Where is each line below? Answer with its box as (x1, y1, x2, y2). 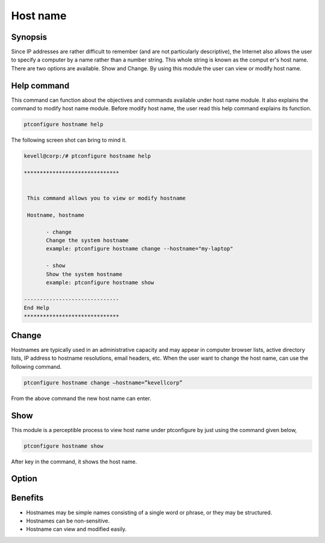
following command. (11, 363, 62, 370)
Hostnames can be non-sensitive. (26, 517, 110, 524)
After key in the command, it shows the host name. (11, 458, 138, 465)
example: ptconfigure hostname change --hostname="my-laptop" (46, 245, 234, 253)
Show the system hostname (46, 271, 123, 277)
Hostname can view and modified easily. (26, 526, 127, 533)
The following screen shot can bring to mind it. (11, 136, 127, 144)
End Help (23, 304, 50, 312)
